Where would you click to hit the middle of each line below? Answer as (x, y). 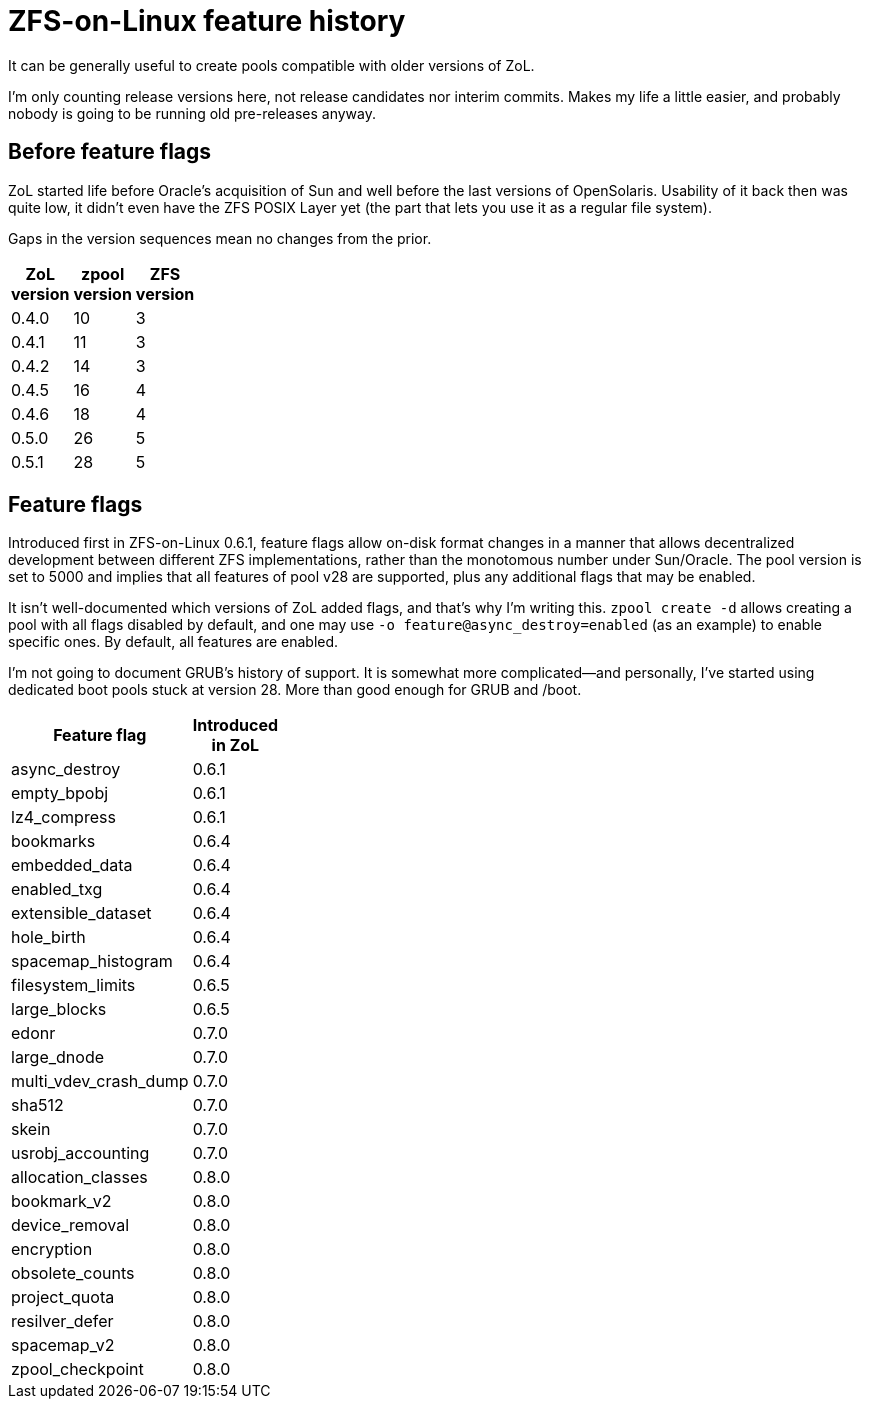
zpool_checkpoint (77, 1369)
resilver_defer (62, 1321)
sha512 (37, 1105)
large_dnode (58, 1057)
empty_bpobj (60, 793)
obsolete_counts (73, 1273)
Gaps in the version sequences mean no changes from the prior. (220, 238)
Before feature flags (110, 152)
